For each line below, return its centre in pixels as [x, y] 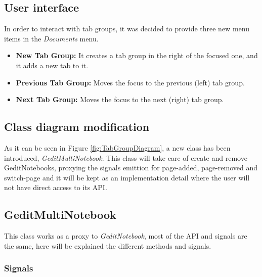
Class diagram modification [77, 127]
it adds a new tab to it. [52, 65]
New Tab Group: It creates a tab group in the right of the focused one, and [137, 55]
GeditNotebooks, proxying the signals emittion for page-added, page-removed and [131, 168]
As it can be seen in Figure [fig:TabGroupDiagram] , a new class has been [117, 147]
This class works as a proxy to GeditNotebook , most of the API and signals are [126, 236]
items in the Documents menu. [51, 38]
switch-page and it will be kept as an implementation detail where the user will [127, 177]
